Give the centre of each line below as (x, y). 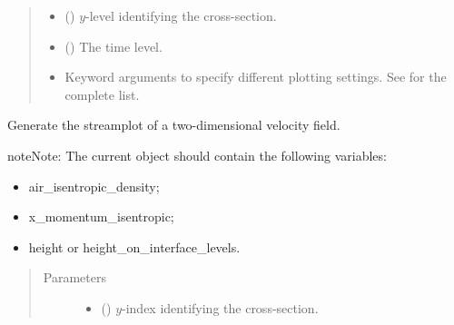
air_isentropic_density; (94, 186)
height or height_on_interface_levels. (134, 246)
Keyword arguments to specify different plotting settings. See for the (256, 77)
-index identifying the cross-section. (220, 307)
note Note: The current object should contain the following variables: (197, 155)
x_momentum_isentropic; (101, 217)
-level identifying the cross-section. (181, 15)
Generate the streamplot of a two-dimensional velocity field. (174, 125)
